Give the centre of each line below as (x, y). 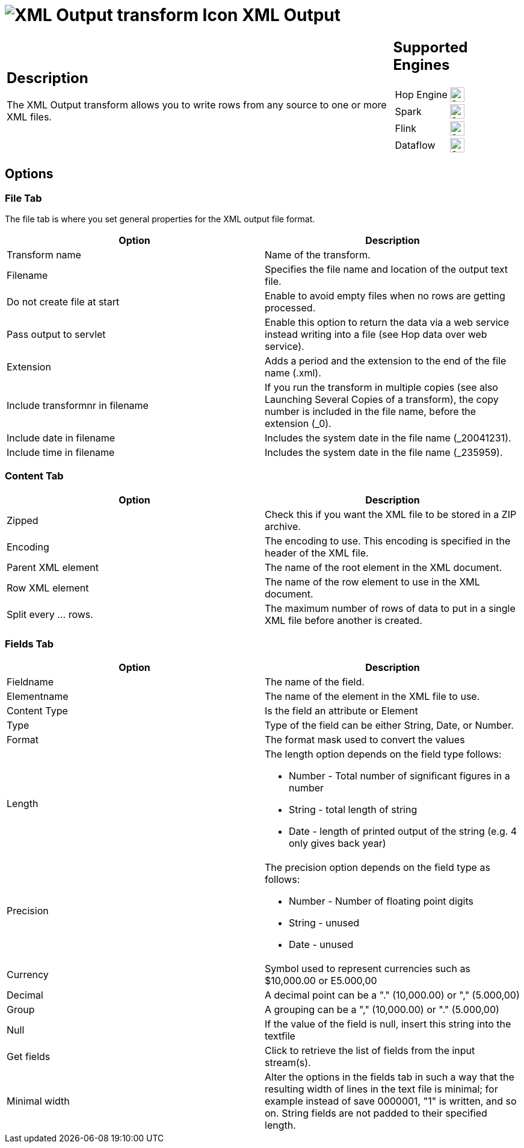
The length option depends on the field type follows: (383, 754)
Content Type (37, 711)
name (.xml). (293, 373)
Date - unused (321, 945)
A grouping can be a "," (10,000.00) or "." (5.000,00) (382, 1010)
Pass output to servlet (56, 334)
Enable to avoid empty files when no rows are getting (385, 295)
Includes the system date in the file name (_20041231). (388, 438)
